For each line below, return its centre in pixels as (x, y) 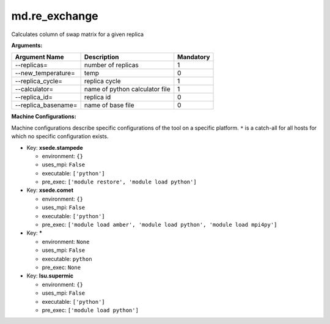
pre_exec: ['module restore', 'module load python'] (119, 182)
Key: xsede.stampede (55, 147)
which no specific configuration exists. (60, 136)
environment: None (66, 241)
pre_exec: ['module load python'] (90, 310)
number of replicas (111, 65)
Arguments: (27, 45)
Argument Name (39, 57)
